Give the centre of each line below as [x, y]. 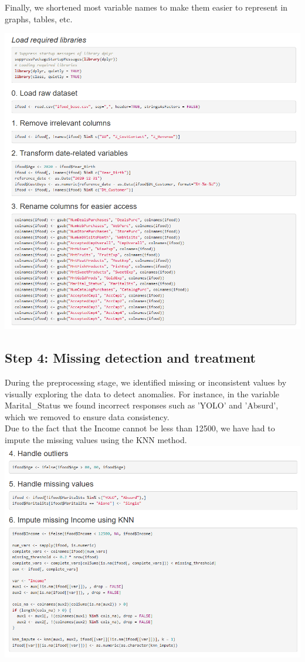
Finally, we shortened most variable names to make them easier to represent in [146, 7]
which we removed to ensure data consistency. [87, 416]
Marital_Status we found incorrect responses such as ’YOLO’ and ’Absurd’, [142, 405]
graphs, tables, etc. [39, 18]
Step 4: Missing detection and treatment [130, 358]
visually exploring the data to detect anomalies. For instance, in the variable [142, 394]
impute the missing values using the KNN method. [96, 440]
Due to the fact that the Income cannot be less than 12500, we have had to [140, 428]
